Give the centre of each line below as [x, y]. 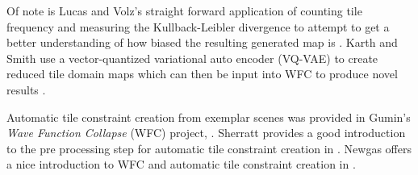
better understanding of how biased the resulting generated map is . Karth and [202, 42]
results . [26, 89]
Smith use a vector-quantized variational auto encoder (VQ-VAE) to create [192, 58]
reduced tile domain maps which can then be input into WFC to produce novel [202, 74]
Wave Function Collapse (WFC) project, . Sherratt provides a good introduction [206, 133]
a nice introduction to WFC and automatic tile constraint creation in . [181, 164]
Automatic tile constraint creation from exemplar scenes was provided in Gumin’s [209, 117]
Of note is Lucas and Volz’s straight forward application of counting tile [184, 10]
